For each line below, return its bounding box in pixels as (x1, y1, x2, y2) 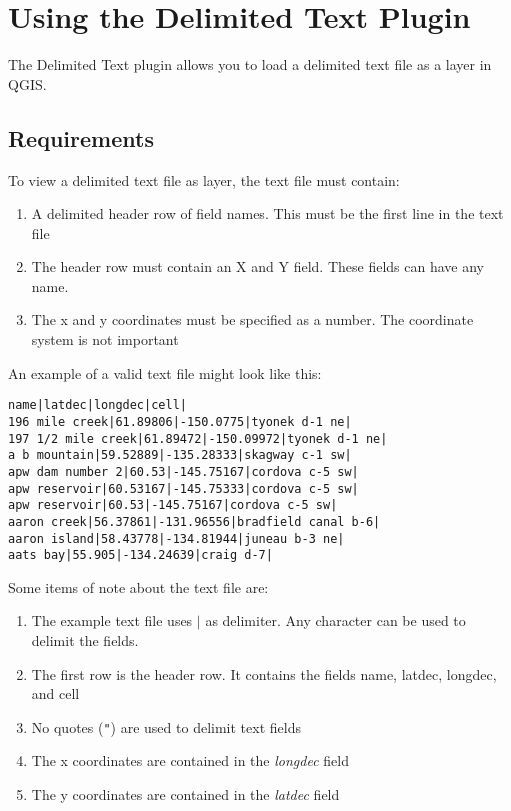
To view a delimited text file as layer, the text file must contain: (8, 169, 400, 190)
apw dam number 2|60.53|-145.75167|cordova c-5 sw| (8, 464, 359, 479)
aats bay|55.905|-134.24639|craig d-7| (8, 548, 273, 563)
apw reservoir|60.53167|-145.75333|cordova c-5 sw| (8, 481, 359, 496)
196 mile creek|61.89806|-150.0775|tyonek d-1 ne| (8, 414, 352, 429)
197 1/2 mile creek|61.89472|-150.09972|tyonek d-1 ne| (8, 431, 388, 446)
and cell (31, 683, 80, 704)
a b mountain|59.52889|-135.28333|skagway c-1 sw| (8, 448, 352, 463)
